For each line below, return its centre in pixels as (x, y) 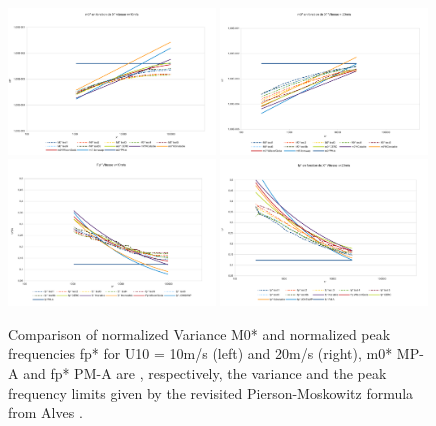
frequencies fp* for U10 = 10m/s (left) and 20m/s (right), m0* (200, 353)
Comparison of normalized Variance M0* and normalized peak (199, 333)
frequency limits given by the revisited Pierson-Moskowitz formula (211, 392)
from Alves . (45, 412)
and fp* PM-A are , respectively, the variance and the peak (205, 373)
